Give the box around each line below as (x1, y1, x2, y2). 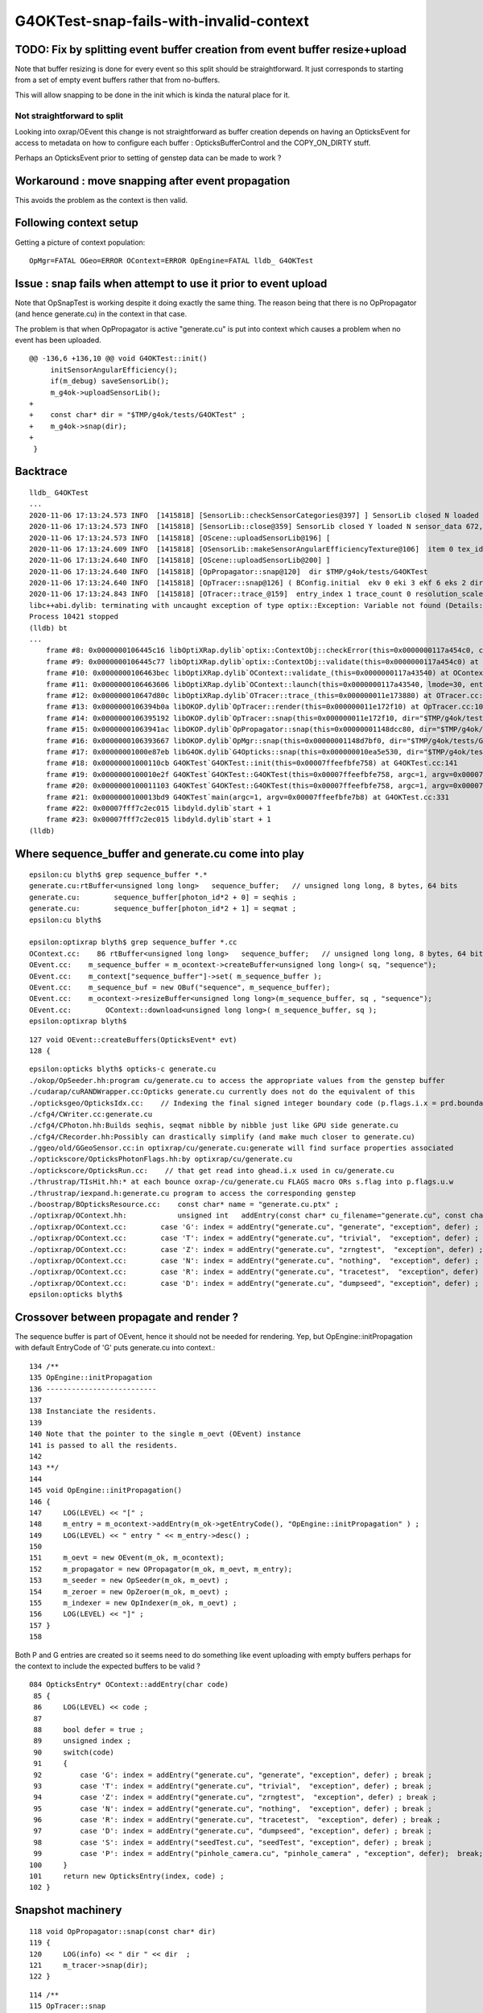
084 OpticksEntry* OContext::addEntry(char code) (29, 1680, 229, 1689)
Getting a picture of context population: (14, 238, 146, 247)
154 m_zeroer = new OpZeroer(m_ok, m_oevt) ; (29, 1587, 229, 1596)
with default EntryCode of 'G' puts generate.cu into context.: (14, 1343, 216, 1353)
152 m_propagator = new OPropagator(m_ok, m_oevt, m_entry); (29, 1565, 293, 1573)
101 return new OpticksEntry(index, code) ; (29, 1872, 225, 1881)
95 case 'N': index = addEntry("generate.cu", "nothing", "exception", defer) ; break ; (33, 1804, 432, 1813)
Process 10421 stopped (29, 612, 119, 622)
